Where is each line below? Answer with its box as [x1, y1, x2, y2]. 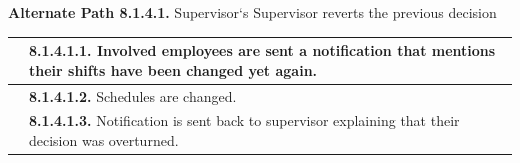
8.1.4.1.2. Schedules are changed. [29, 85, 237, 106]
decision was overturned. [29, 129, 179, 150]
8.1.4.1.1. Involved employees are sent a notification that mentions [29, 40, 496, 61]
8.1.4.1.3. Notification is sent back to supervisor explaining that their [29, 110, 460, 131]
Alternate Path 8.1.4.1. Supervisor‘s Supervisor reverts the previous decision [8, 2, 497, 22]
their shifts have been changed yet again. [29, 59, 318, 80]
